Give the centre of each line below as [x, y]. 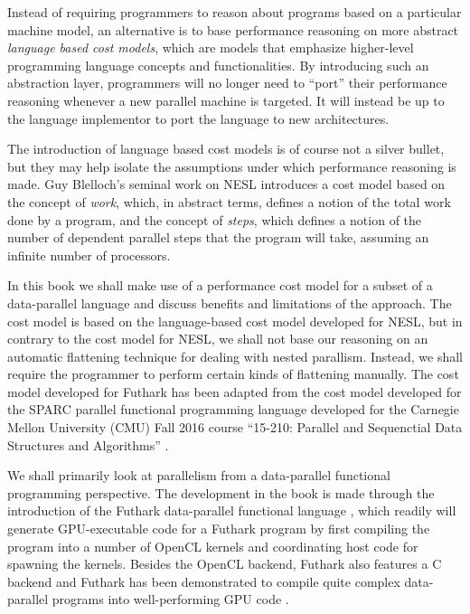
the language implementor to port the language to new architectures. [198, 118]
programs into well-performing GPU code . [170, 599]
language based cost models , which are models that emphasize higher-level [211, 47]
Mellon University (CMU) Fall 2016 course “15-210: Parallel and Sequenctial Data [235, 427]
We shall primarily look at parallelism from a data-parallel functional [199, 475]
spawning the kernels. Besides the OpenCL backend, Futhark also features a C [225, 564]
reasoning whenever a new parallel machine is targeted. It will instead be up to [226, 100]
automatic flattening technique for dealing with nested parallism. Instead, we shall [235, 356]
